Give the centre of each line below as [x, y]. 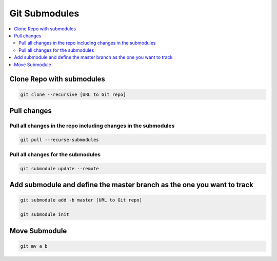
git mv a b [34, 246]
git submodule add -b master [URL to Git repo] [81, 200]
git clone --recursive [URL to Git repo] [73, 94]
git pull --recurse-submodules [60, 139]
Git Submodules [44, 13]
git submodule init [45, 215]
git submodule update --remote [60, 168]
